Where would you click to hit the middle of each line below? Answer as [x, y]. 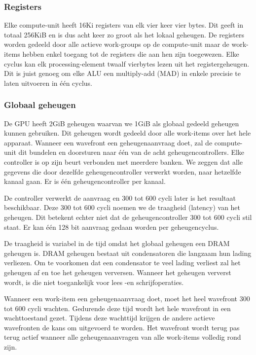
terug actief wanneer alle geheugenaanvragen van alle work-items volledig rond [123, 337]
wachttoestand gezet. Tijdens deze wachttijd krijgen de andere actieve [110, 318]
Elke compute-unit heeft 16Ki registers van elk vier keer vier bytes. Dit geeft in [124, 25]
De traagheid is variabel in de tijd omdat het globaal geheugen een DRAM [117, 243]
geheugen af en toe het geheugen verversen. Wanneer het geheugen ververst [118, 272]
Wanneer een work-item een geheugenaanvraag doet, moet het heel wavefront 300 [127, 299]
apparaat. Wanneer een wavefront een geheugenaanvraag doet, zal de [108, 142]
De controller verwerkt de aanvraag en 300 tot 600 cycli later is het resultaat [120, 197]
